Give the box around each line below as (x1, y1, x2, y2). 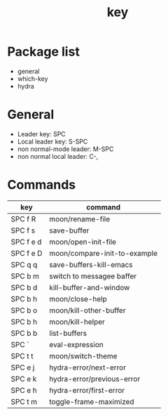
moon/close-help (48, 294, 107, 304)
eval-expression (48, 339, 104, 349)
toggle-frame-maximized (48, 396, 134, 406)
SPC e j (10, 363, 35, 372)
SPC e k (10, 374, 37, 384)
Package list (7, 44, 80, 60)
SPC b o (10, 305, 38, 315)
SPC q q (10, 259, 38, 269)
